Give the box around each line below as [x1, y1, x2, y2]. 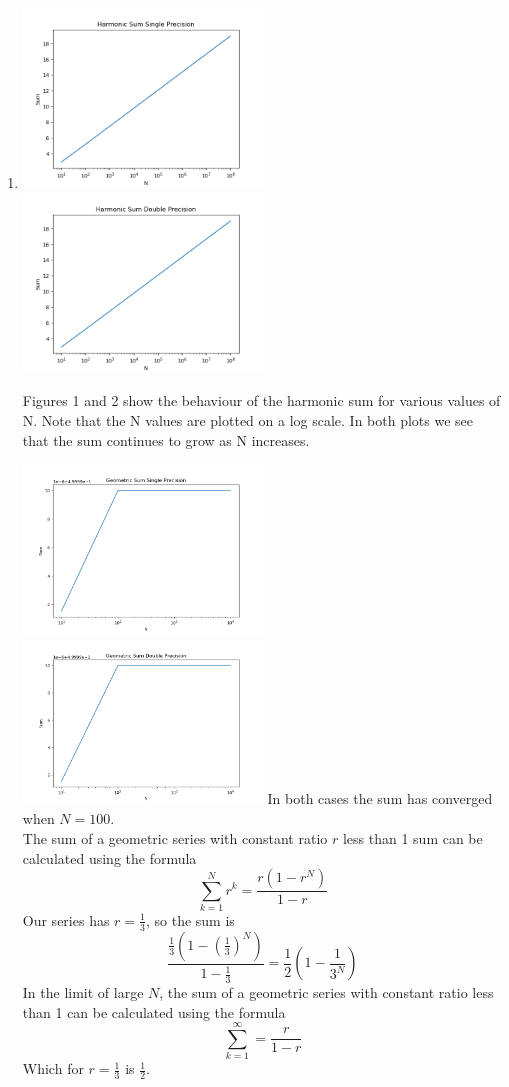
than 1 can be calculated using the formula [22, 1001, 286, 1022]
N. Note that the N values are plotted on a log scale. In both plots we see [22, 409, 474, 430]
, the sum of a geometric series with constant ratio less [159, 981, 494, 1002]
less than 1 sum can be [342, 827, 483, 848]
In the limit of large [22, 981, 144, 1002]
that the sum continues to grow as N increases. [22, 429, 310, 450]
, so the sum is [145, 909, 235, 930]
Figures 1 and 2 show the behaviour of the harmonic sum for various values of [22, 390, 501, 411]
